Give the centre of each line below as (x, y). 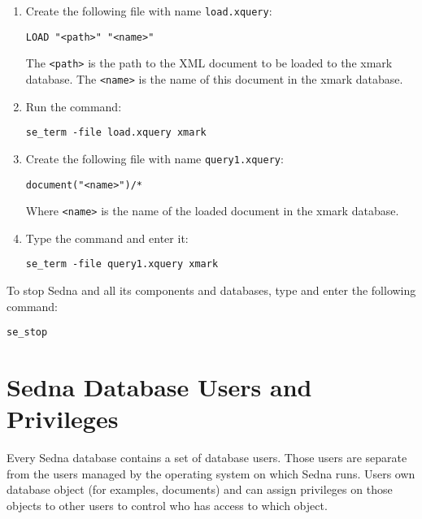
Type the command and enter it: (107, 238)
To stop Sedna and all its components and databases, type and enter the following (211, 290)
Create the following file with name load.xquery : (149, 11)
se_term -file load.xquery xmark (116, 133)
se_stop (27, 333)
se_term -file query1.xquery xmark (122, 264)
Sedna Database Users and (159, 387)
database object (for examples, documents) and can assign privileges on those (200, 489)
